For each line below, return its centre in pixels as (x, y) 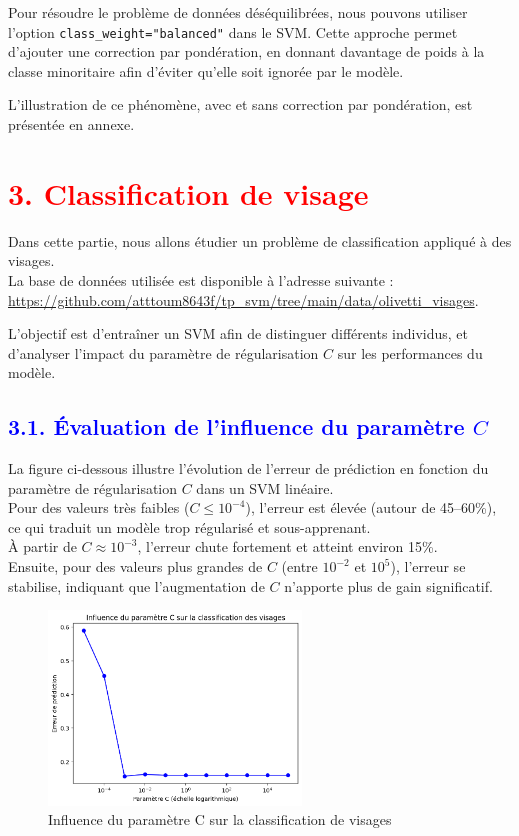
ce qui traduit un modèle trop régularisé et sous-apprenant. (189, 526)
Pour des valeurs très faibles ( (99, 507)
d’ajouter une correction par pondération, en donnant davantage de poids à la (246, 51)
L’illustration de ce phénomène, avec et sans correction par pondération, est (240, 104)
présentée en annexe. (71, 124)
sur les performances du (410, 352)
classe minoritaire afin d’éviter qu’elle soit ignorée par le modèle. (206, 70)
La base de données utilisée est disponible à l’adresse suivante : (201, 279)
